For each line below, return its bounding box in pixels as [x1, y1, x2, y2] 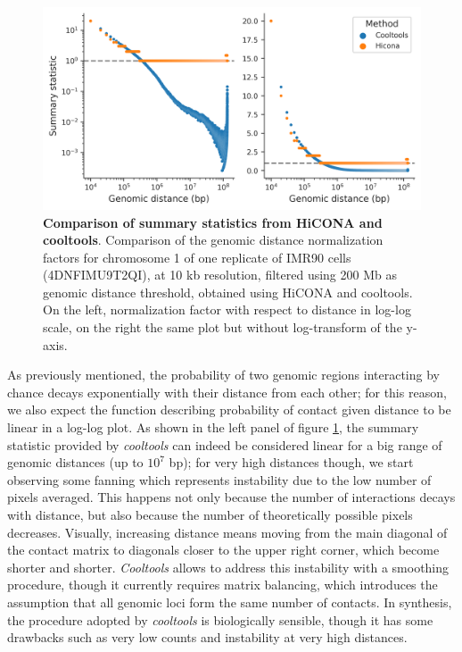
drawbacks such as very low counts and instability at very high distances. [7, 628, 408, 647]
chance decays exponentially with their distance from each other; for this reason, [7, 382, 447, 401]
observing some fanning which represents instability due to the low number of [7, 470, 432, 489]
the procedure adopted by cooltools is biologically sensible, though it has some [7, 610, 433, 629]
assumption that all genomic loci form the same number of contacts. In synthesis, [7, 592, 452, 611]
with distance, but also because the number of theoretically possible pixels [7, 506, 413, 523]
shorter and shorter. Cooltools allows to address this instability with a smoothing [7, 557, 450, 576]
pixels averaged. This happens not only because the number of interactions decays [7, 488, 456, 506]
